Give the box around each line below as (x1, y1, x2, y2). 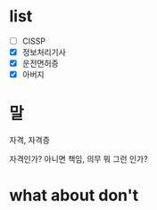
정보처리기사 (21, 47, 67, 57)
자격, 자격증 (9, 135, 51, 146)
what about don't (9, 185, 139, 206)
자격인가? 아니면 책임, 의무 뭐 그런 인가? (9, 154, 149, 165)
